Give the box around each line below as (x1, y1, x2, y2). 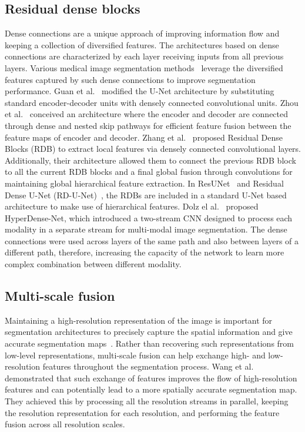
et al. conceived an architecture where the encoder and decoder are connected (5, 108, 289, 120)
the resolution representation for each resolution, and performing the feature (5, 406, 280, 418)
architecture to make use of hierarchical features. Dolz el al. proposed (5, 200, 259, 212)
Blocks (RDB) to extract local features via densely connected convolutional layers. (5, 142, 301, 155)
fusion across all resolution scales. (5, 418, 125, 430)
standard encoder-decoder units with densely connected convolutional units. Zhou (5, 96, 299, 108)
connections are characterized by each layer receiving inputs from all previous (5, 50, 284, 62)
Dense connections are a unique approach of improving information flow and (5, 27, 280, 39)
